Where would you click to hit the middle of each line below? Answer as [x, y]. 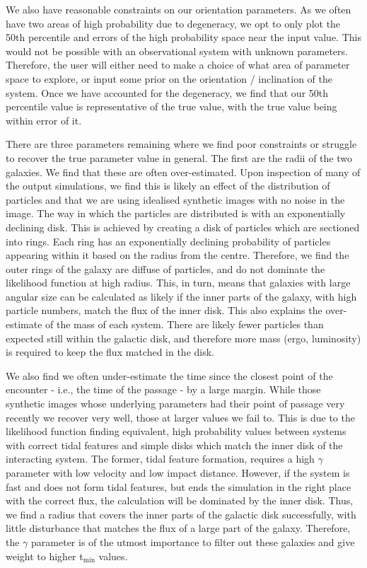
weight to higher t [45, 556]
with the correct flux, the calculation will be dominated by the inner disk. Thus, [180, 500]
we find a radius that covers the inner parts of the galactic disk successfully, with [181, 514]
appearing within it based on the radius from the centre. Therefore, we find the [177, 255]
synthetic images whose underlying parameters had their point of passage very [175, 404]
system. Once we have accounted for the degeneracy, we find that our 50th [167, 92]
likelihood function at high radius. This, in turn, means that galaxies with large [178, 283]
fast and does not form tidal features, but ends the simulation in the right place [179, 486]
